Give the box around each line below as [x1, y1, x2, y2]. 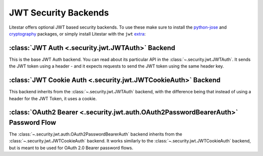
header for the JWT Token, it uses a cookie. [9, 95, 97, 102]
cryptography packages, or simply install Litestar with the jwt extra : [9, 31, 146, 36]
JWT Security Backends [9, 7, 109, 18]
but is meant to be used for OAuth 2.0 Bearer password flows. [9, 145, 133, 151]
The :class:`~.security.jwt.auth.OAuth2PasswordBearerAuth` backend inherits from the [9, 131, 183, 137]
